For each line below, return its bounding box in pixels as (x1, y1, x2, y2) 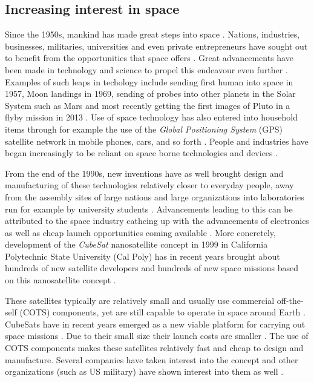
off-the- (276, 294, 304, 306)
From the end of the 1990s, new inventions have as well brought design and (5, 166, 284, 179)
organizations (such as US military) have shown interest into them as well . (5, 365, 284, 378)
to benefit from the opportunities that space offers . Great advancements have (5, 51, 293, 64)
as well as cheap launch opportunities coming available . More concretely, (5, 226, 276, 239)
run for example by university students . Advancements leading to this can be (5, 202, 293, 215)
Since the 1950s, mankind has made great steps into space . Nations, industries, (5, 28, 300, 41)
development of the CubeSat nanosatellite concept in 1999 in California (5, 238, 268, 251)
